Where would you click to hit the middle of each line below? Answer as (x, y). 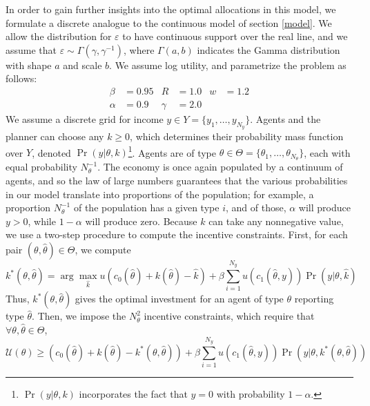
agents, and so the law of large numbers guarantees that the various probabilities (177, 180)
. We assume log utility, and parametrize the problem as (228, 65)
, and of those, (256, 207)
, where (139, 49)
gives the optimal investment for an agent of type (179, 299)
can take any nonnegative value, (276, 221)
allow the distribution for (59, 36)
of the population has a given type (146, 207)
